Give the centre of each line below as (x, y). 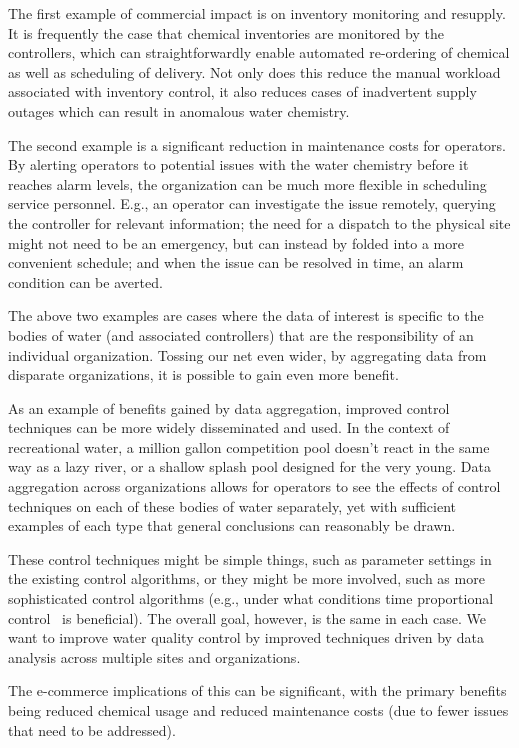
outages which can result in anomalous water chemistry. (179, 110)
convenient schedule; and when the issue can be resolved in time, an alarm (236, 262)
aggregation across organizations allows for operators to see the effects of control (254, 486)
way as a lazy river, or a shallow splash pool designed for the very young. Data (249, 466)
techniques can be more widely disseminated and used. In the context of (229, 427)
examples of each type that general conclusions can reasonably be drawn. (232, 525)
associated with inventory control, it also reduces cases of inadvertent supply (242, 91)
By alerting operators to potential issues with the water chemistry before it (238, 164)
